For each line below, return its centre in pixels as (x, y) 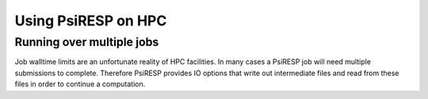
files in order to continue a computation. (80, 84)
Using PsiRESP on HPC (91, 21)
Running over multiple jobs (87, 42)
